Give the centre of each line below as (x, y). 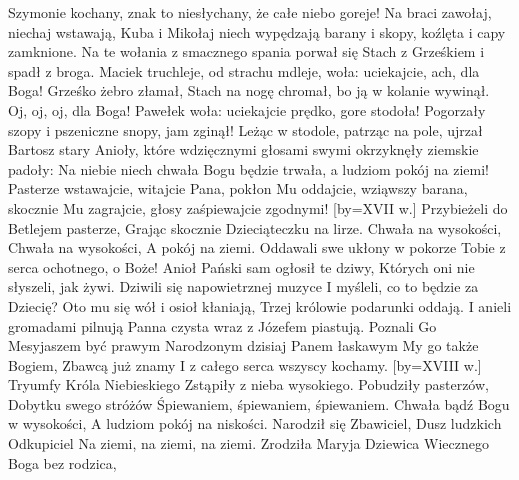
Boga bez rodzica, (62, 462)
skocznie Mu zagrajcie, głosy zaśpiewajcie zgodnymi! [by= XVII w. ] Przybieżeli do (258, 207)
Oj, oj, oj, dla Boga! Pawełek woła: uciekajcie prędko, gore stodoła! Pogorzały (247, 109)
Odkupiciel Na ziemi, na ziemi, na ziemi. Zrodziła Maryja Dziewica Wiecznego (248, 443)
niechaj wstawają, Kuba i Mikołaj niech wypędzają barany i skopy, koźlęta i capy (257, 31)
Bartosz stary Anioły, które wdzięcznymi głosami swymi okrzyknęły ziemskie (243, 149)
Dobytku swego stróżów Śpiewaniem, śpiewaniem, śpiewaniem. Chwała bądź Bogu (259, 403)
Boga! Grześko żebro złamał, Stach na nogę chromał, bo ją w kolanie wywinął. (249, 90)
